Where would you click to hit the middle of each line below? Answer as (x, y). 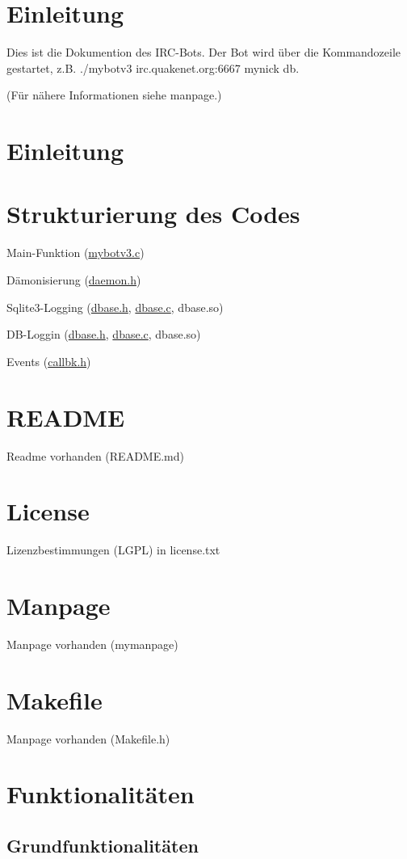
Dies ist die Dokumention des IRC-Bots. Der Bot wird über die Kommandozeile (204, 52)
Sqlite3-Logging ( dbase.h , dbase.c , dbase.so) (115, 307)
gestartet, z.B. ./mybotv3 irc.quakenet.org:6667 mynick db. (153, 67)
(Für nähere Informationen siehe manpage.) (114, 95)
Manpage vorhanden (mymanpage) (92, 644)
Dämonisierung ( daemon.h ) (74, 280)
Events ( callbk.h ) (49, 361)
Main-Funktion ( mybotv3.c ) (76, 253)
